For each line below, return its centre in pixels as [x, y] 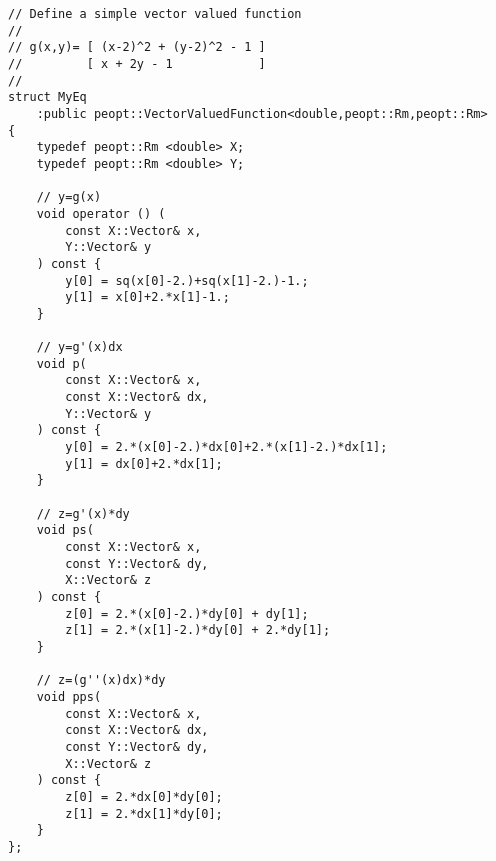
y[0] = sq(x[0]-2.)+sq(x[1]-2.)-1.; [187, 280]
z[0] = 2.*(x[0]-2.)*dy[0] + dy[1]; [187, 613]
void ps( [65, 530]
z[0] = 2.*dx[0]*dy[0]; [144, 796]
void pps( [69, 696]
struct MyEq [47, 97]
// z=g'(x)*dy [83, 513]
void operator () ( [101, 213]
